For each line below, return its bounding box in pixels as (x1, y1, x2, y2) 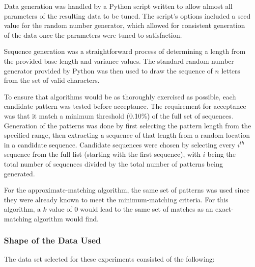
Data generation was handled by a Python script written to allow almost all (4, 1, 233, 11)
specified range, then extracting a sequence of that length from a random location (4, 130, 250, 140)
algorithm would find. (34, 213, 99, 223)
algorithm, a (4, 204, 41, 214)
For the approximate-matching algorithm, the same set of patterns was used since (4, 185, 250, 195)
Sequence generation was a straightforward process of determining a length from (4, 46, 246, 56)
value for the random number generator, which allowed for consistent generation (4, 20, 245, 30)
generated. (4, 168, 35, 178)
